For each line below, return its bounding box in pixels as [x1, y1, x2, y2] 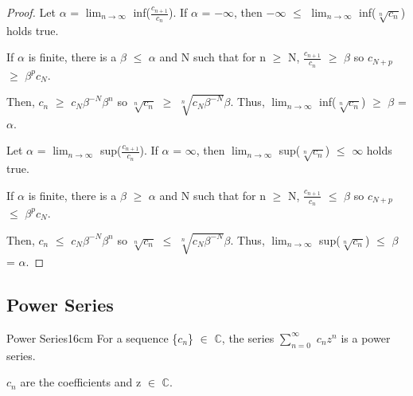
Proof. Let [6, 4, 56, 20]
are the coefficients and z [20, 374, 142, 390]
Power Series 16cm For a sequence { [6, 329, 178, 346]
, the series [221, 329, 275, 346]
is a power [341, 329, 391, 346]
